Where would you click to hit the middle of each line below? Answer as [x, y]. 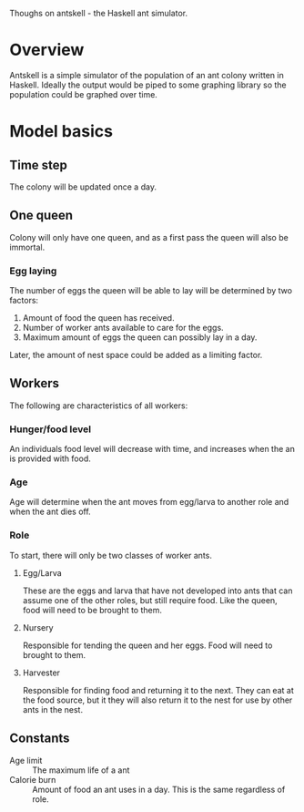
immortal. [27, 247]
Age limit [26, 760]
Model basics [61, 132]
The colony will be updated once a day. [83, 187]
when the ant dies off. [50, 512]
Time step [39, 164]
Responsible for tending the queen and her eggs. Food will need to [147, 645]
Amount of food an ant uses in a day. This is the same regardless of [159, 789]
